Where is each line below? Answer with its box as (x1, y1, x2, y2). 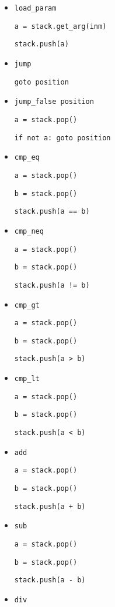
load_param (14, 4, 57, 12)
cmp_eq (14, 153, 40, 162)
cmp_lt (14, 375, 40, 383)
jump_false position (14, 97, 94, 106)
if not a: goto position (14, 133, 111, 142)
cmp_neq (14, 227, 44, 235)
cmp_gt (14, 301, 40, 309)
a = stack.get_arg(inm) (14, 22, 107, 31)
